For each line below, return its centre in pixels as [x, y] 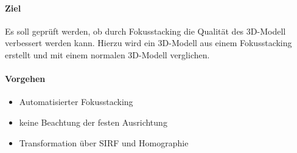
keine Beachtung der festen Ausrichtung [93, 122]
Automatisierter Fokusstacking [76, 102]
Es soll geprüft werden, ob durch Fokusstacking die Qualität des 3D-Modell [145, 31]
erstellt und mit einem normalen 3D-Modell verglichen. [107, 54]
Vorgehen [25, 79]
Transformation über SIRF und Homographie [104, 142]
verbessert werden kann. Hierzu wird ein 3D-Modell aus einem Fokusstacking [148, 43]
